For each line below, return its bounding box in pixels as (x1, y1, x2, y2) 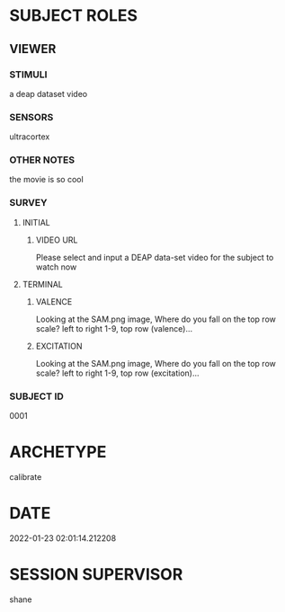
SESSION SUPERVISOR (9, 564, 183, 585)
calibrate (9, 472, 42, 482)
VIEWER (9, 41, 57, 57)
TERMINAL (22, 279, 63, 289)
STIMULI (9, 68, 48, 81)
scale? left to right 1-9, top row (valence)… (35, 323, 193, 333)
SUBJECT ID (9, 390, 65, 403)
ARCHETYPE (9, 442, 107, 463)
